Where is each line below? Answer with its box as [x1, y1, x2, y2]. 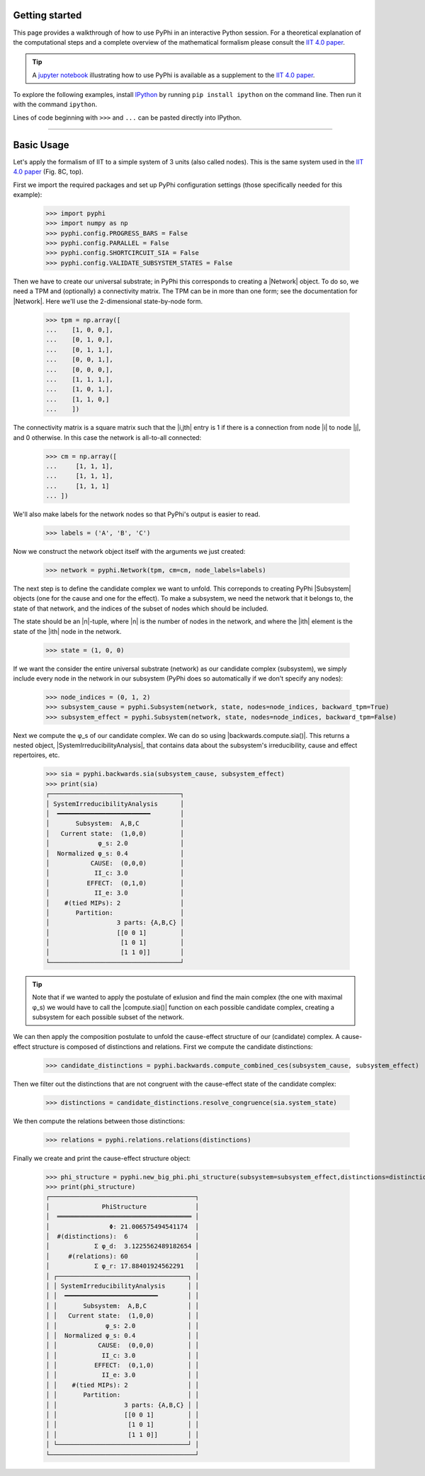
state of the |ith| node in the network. [13, 627, 122, 635]
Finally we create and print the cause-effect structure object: [13, 1154, 191, 1162]
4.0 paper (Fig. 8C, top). [13, 167, 84, 176]
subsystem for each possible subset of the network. [32, 1013, 184, 1021]
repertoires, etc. [13, 751, 60, 759]
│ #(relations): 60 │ [45, 1252, 200, 1260]
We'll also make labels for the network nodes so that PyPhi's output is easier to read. [13, 510, 261, 518]
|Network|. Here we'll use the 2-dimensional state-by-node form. [13, 297, 203, 305]
